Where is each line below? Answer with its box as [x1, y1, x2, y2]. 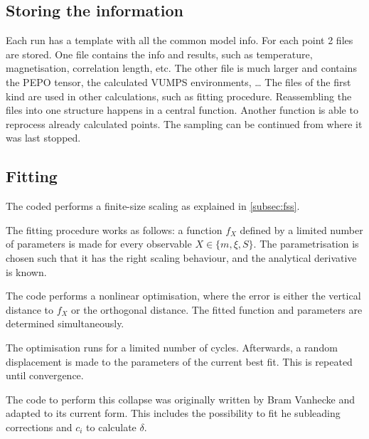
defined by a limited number [240, 222, 363, 237]
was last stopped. [6, 130, 81, 145]
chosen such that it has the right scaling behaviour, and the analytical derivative [6, 250, 357, 265]
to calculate [86, 419, 137, 434]
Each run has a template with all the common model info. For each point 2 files [6, 33, 353, 48]
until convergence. [6, 368, 84, 383]
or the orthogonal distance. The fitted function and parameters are [71, 302, 363, 317]
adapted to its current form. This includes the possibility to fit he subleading [6, 406, 341, 421]
